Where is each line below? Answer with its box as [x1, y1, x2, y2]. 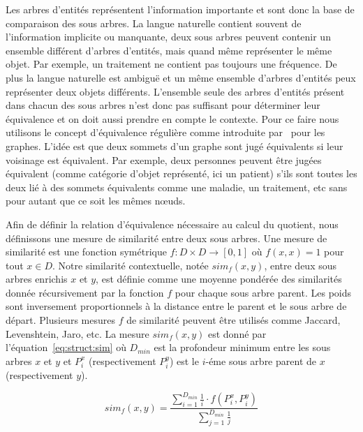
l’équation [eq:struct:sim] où [6, 340, 126, 355]
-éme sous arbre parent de [205, 353, 316, 368]
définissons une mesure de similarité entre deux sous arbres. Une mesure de [6, 230, 327, 245]
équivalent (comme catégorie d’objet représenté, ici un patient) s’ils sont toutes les [6, 166, 357, 181]
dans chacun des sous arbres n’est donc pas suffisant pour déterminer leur [6, 98, 320, 112]
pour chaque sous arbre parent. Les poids [175, 285, 352, 299]
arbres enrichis [6, 271, 68, 286]
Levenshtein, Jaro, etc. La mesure [6, 326, 149, 341]
